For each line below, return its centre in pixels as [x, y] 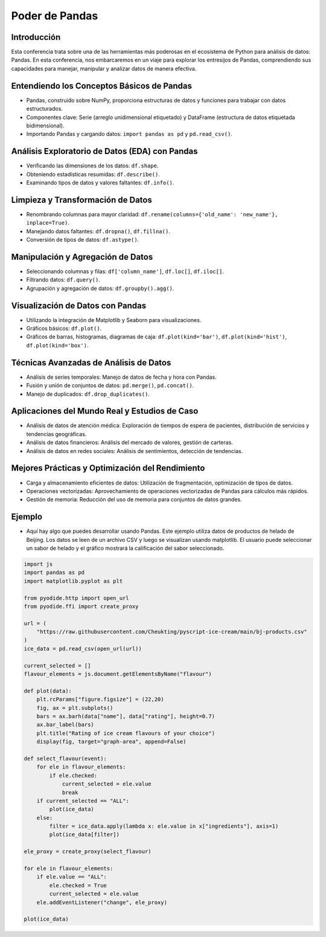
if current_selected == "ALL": [83, 801]
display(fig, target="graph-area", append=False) [111, 742]
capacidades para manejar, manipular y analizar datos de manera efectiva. [104, 68]
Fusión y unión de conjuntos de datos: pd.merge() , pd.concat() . [110, 385]
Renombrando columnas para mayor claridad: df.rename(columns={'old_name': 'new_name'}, [152, 214]
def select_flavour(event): [65, 758]
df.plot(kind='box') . [57, 345]
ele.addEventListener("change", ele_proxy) [102, 902]
